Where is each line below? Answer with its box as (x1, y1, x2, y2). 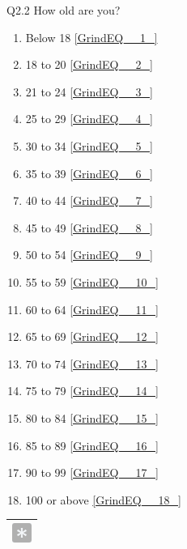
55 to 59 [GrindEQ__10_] (25, 273, 159, 290)
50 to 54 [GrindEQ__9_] (25, 246, 153, 263)
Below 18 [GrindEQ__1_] (25, 28, 158, 45)
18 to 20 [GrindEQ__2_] (25, 56, 153, 73)
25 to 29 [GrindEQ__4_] (25, 110, 153, 127)
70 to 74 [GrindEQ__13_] (25, 355, 159, 372)
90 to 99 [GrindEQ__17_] (25, 464, 159, 481)
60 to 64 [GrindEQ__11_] (25, 300, 159, 317)
